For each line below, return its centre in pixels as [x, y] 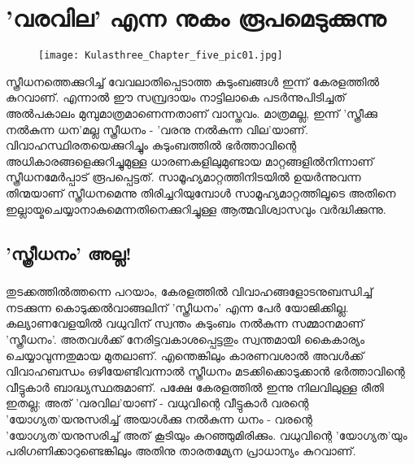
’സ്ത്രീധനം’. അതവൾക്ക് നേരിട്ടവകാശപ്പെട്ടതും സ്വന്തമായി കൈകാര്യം [185, 339]
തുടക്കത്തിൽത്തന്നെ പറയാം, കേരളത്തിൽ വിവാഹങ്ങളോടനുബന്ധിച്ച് [190, 291]
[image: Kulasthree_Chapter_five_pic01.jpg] [161, 56]
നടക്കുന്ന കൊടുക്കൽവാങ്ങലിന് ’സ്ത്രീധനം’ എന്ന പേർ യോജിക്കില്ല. [177, 307]
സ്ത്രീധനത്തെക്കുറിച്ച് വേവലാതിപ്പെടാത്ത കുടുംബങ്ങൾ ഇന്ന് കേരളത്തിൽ [193, 81]
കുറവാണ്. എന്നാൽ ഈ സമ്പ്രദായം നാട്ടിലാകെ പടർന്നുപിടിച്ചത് [176, 97]
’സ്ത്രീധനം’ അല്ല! [69, 252]
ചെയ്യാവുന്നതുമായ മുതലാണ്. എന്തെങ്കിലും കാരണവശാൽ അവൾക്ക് [185, 355]
